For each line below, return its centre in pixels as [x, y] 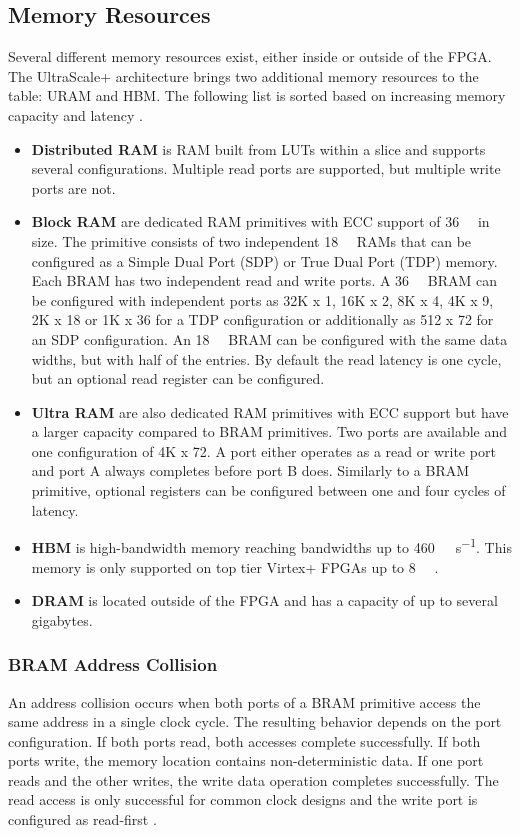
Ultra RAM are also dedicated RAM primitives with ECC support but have [270, 411]
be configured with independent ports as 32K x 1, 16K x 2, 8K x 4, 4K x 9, [262, 299]
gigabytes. [62, 619]
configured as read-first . [82, 819]
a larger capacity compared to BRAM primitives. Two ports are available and [269, 431]
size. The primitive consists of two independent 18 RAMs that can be [251, 240]
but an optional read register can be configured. [178, 378]
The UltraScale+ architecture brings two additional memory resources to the [243, 75]
